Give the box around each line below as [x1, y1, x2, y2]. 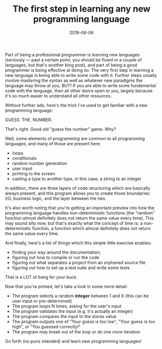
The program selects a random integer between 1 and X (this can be [12, 293, 149, 299]
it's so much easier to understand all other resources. [5, 93, 112, 99]
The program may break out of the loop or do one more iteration [12, 329, 141, 334]
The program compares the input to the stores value [12, 313, 116, 319]
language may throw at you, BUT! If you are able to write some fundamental [5, 82, 156, 88]
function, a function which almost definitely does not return [32, 225, 151, 231]
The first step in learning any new [12, 3, 151, 15]
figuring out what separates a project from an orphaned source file [12, 259, 146, 265]
